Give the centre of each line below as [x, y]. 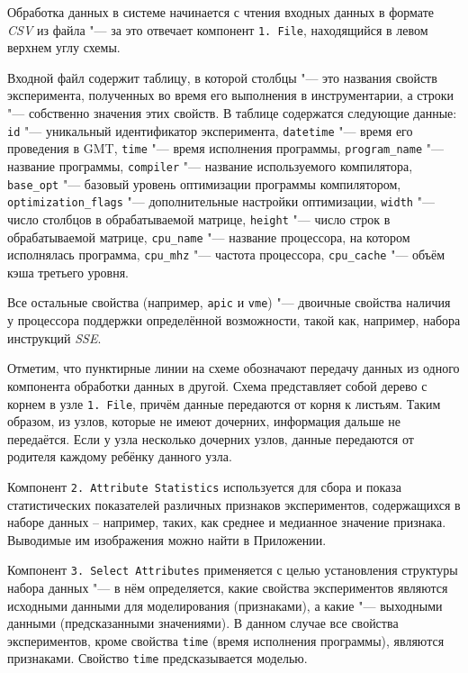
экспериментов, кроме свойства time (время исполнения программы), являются [226, 640]
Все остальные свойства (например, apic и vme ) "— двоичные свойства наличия [229, 302]
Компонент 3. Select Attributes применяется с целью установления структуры [233, 570]
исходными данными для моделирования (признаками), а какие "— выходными [225, 605]
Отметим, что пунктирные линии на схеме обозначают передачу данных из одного [234, 368]
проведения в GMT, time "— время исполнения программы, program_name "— [225, 148]
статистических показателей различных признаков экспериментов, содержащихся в [234, 504]
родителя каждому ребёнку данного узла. [120, 456]
